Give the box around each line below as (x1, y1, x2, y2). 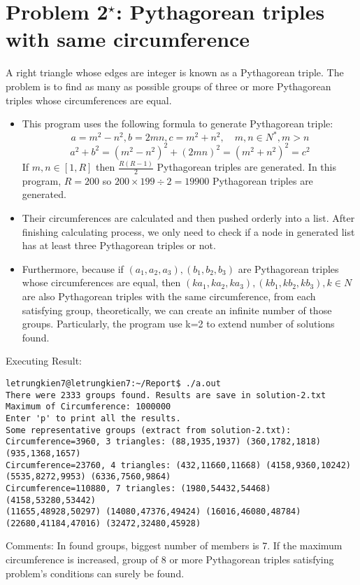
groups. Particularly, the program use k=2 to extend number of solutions (22, 316, 335, 331)
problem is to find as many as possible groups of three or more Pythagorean (6, 78, 331, 93)
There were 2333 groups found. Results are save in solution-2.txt (6, 390, 326, 400)
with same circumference (6, 24, 250, 53)
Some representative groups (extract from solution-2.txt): (6, 425, 291, 435)
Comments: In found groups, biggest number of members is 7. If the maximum (6, 538, 343, 553)
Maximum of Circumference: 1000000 (6, 402, 171, 412)
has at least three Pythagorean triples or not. (22, 238, 216, 253)
